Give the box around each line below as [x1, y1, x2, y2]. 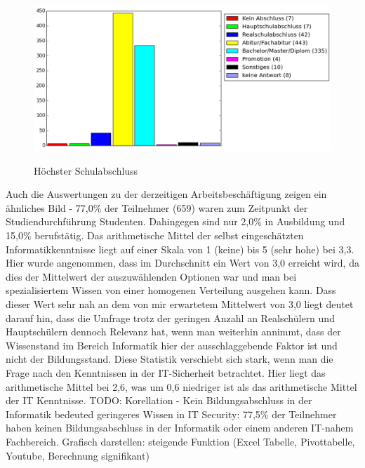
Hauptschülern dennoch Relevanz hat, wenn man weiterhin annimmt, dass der [6, 324, 341, 339]
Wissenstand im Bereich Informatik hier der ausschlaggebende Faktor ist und [6, 337, 338, 352]
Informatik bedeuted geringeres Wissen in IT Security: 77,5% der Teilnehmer [6, 406, 337, 421]
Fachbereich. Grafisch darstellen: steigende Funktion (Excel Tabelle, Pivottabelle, [6, 434, 355, 448]
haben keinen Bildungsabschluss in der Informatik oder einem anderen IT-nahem [6, 420, 354, 435]
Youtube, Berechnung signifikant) [6, 448, 150, 462]
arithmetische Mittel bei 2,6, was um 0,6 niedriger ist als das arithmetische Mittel [6, 379, 357, 394]
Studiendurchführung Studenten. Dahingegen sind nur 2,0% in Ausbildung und [6, 214, 345, 229]
